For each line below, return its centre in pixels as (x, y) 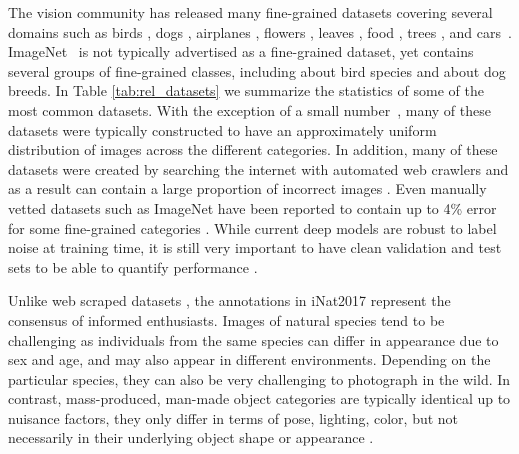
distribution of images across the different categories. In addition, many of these (253, 149)
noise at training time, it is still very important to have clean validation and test (255, 247)
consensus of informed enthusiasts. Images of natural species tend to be (226, 319)
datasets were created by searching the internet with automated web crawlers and (258, 168)
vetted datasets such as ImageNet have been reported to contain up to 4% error (252, 207)
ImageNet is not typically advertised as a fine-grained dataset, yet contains (241, 51)
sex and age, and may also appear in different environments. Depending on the (249, 359)
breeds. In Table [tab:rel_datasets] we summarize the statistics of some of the (246, 90)
